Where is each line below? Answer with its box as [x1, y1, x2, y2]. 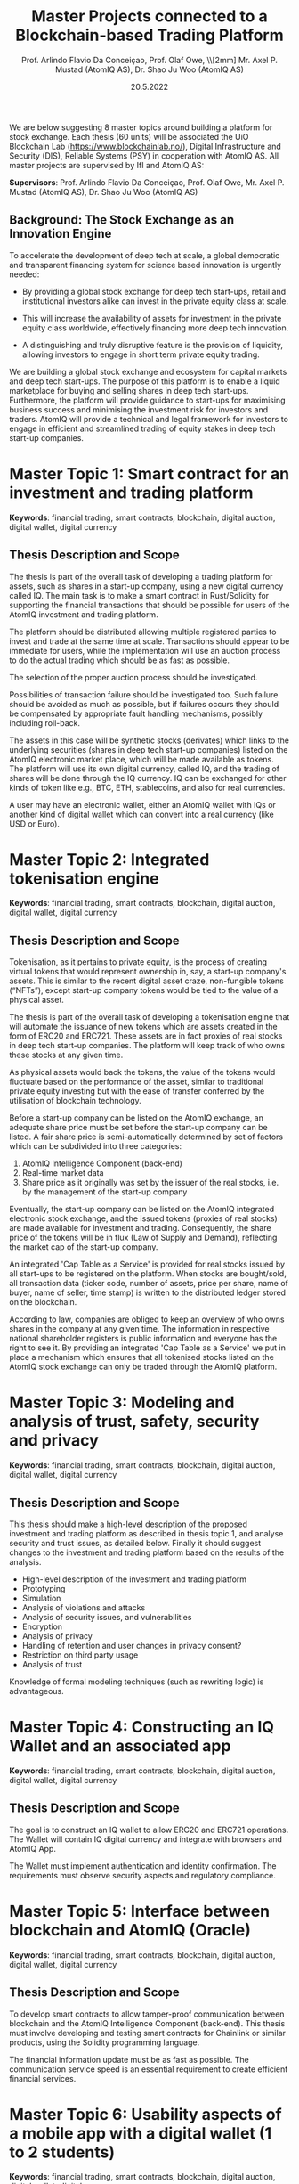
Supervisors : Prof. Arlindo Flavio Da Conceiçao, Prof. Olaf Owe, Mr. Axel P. [9, 176, 285, 188]
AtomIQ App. [9, 1843, 56, 1854]
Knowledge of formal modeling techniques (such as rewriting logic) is [9, 1676, 264, 1687]
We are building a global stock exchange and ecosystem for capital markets [9, 366, 287, 377]
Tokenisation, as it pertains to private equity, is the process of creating [9, 957, 268, 967]
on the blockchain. [9, 1297, 77, 1308]
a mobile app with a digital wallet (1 [9, 2123, 272, 2143]
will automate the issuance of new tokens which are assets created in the [9, 1022, 278, 1032]
